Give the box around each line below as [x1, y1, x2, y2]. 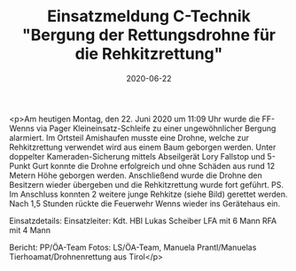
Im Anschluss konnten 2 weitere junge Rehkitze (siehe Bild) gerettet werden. [9, 189, 288, 199]
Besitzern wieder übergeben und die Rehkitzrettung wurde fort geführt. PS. [9, 179, 284, 190]
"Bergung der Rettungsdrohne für [21, 25, 277, 45]
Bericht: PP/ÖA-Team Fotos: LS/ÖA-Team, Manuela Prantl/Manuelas [9, 242, 257, 252]
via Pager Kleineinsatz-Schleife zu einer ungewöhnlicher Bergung [36, 122, 277, 134]
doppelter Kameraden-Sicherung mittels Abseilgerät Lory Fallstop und [9, 151, 266, 161]
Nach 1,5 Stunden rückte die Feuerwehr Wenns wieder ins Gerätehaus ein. [9, 197, 281, 209]
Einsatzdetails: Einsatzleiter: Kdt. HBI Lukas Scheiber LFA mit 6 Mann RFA [9, 215, 277, 226]
